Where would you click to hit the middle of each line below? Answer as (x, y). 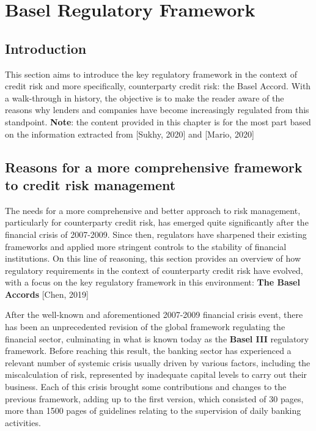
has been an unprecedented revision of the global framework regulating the (145, 327)
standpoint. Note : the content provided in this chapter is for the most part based (158, 121)
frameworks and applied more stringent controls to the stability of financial (146, 246)
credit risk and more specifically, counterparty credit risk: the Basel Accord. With (158, 86)
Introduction (46, 48)
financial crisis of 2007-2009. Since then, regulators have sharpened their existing (156, 234)
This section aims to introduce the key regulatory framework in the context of (151, 74)
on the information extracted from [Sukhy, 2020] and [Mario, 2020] (130, 134)
